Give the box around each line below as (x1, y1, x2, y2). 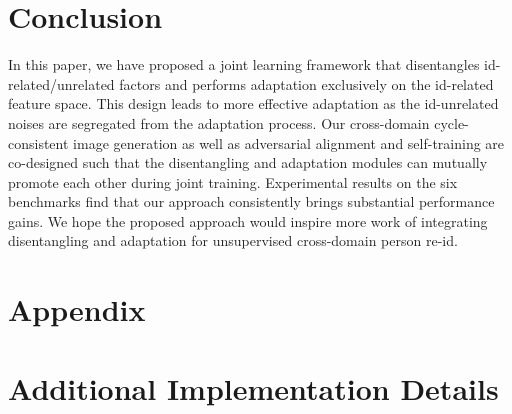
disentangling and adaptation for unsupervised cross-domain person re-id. (8, 230, 458, 251)
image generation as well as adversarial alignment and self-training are (73, 132, 505, 153)
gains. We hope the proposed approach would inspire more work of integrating (8, 210, 488, 231)
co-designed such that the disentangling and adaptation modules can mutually (8, 152, 488, 173)
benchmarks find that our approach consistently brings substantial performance (8, 191, 495, 212)
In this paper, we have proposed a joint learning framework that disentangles (8, 54, 480, 75)
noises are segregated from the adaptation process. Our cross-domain (8, 112, 430, 133)
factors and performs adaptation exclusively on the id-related (119, 73, 494, 94)
